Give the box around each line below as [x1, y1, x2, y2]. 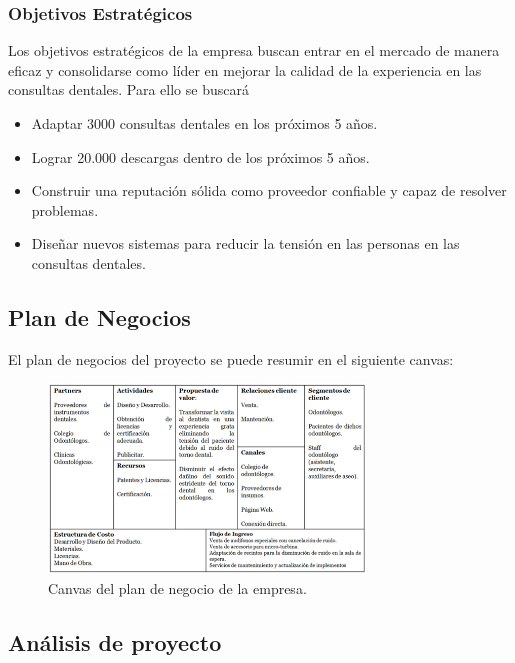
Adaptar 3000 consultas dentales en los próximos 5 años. [31, 113, 378, 133]
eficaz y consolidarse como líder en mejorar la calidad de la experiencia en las [8, 59, 482, 80]
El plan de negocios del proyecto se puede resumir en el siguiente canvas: [8, 348, 454, 369]
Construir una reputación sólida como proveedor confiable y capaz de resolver [31, 180, 507, 201]
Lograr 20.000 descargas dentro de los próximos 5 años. [31, 146, 370, 167]
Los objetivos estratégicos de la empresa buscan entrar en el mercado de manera [8, 40, 500, 61]
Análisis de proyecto [8, 626, 222, 657]
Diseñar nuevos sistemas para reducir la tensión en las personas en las [31, 233, 460, 254]
